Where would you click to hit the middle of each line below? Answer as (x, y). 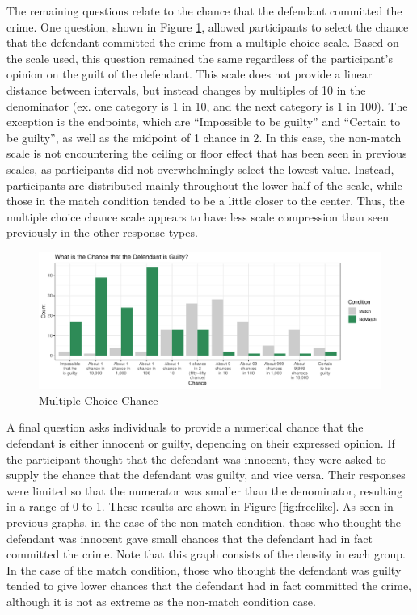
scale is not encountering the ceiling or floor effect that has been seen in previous (207, 153)
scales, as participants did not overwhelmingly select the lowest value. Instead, (200, 168)
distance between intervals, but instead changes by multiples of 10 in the (186, 89)
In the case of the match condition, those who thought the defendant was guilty (204, 569)
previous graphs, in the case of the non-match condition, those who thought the (204, 522)
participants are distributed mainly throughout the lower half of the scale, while (204, 185)
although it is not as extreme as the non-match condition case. (161, 601)
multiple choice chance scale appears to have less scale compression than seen (198, 216)
